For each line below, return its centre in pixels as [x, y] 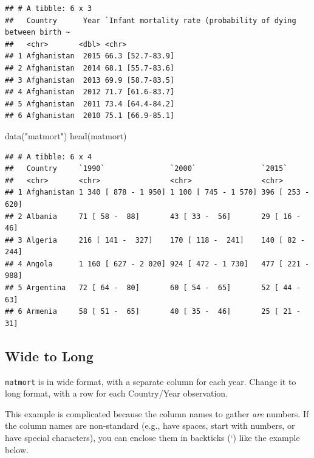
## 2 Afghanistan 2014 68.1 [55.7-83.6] [90, 68]
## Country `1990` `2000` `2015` [146, 169]
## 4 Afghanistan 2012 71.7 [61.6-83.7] [90, 92]
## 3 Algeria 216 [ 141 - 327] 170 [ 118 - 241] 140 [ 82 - [155, 240]
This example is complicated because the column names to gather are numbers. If [157, 413]
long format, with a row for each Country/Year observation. [117, 393]
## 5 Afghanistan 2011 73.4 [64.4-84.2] [90, 104]
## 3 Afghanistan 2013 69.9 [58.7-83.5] [90, 80]
